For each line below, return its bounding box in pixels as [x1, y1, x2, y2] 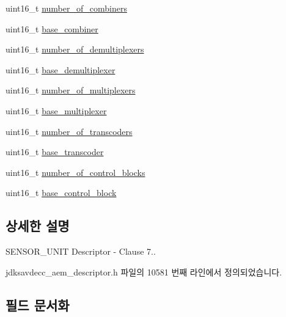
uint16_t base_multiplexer [5, 104, 107, 117]
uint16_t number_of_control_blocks [5, 166, 145, 178]
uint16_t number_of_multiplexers [5, 84, 136, 97]
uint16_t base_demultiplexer [5, 63, 116, 76]
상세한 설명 [5, 216, 70, 235]
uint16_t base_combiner [5, 22, 98, 35]
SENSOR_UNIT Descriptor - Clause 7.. [5, 245, 156, 258]
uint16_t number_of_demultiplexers [5, 43, 144, 56]
